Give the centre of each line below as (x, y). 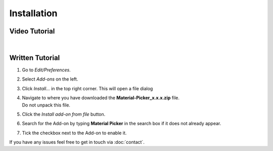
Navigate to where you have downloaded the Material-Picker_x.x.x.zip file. (101, 98)
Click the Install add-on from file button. (64, 114)
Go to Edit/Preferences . (46, 70)
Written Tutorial (35, 58)
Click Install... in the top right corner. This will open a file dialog (87, 88)
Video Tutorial (32, 31)
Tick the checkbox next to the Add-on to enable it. (74, 133)
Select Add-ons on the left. (50, 79)
